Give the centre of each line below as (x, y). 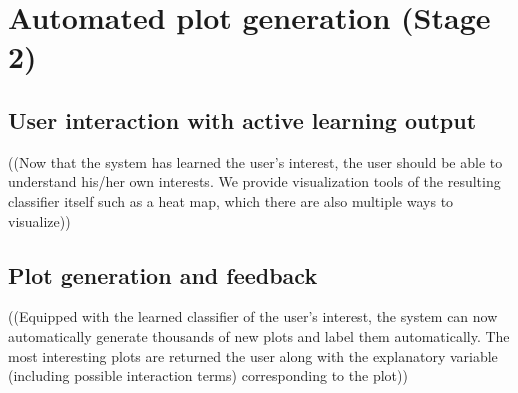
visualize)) (39, 220)
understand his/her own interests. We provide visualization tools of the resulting (254, 181)
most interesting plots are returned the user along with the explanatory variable (253, 355)
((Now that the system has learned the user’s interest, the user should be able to (255, 161)
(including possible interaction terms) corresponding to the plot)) (208, 375)
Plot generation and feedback (163, 274)
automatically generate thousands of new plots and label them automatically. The (259, 335)
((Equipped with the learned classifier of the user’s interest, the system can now (253, 316)
